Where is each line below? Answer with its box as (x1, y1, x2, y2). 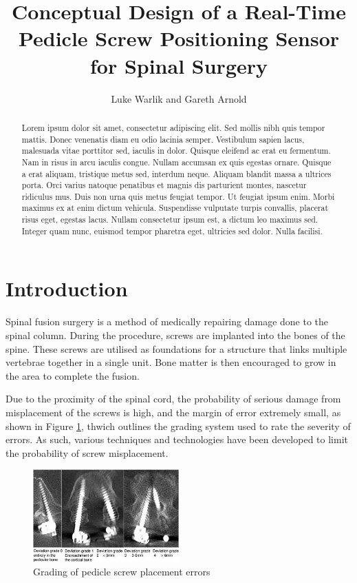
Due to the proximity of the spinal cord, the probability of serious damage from (6, 391, 341, 406)
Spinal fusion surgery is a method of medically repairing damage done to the (6, 314, 329, 329)
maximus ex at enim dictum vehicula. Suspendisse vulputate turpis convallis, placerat (21, 202, 329, 214)
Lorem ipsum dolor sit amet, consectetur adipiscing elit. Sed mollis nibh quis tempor (21, 121, 325, 133)
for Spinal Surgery (89, 51, 268, 79)
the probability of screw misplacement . (6, 445, 169, 460)
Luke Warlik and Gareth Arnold (111, 91, 247, 105)
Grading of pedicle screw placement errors (33, 564, 210, 578)
